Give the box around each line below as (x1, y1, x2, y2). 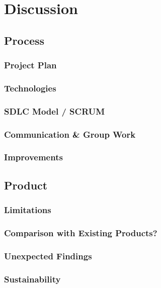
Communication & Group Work (4, 128, 136, 140)
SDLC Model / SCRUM (4, 105, 105, 117)
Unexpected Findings (4, 249, 92, 262)
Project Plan (4, 59, 57, 71)
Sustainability (4, 272, 61, 285)
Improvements (4, 151, 63, 163)
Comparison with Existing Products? (4, 226, 157, 239)
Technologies (4, 81, 56, 94)
